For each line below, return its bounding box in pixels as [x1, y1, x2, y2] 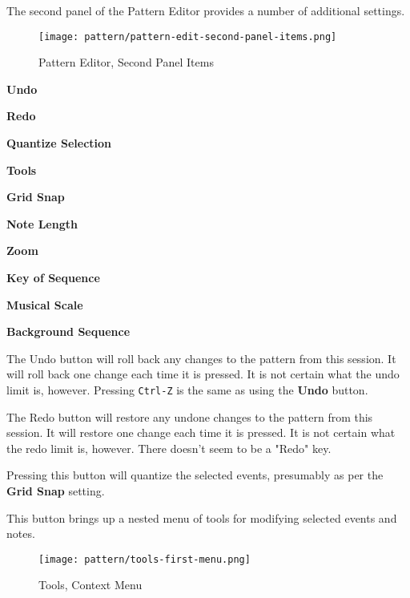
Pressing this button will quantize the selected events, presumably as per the [6, 467, 384, 483]
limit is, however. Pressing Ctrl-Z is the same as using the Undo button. [6, 381, 368, 398]
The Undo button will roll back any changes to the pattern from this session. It [6, 350, 396, 366]
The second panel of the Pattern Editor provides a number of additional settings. [6, 2, 405, 18]
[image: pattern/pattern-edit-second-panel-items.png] [38, 30, 337, 42]
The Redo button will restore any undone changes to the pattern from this [6, 408, 373, 425]
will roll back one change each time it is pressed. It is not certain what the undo [6, 366, 400, 382]
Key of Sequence [6, 269, 100, 285]
